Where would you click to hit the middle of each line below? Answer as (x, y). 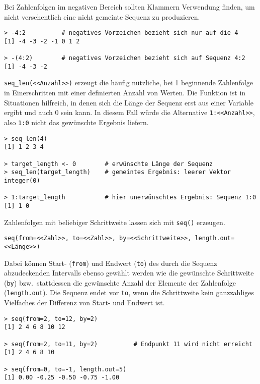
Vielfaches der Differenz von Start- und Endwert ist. (84, 303)
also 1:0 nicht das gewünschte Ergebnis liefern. (76, 122)
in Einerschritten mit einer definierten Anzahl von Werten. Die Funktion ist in (125, 93)
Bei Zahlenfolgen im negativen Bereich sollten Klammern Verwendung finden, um (129, 7)
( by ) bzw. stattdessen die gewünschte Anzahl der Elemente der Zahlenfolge (120, 282)
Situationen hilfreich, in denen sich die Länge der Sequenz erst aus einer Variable (129, 102)
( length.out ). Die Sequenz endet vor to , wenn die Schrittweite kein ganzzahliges (129, 292)
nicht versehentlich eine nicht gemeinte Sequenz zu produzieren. (102, 16)
